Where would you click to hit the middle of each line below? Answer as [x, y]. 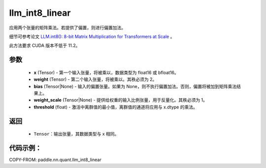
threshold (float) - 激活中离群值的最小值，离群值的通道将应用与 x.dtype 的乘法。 [116, 107]
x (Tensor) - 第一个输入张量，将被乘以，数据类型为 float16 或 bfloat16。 [106, 72]
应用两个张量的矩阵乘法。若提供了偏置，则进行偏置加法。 [67, 28]
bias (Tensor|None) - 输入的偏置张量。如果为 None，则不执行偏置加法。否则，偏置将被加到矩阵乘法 [135, 86]
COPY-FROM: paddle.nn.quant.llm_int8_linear [55, 160]
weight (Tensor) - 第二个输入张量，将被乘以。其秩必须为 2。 [95, 79]
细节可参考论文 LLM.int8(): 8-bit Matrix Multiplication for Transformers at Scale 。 [92, 36]
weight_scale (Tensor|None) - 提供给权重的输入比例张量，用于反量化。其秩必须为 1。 [121, 100]
